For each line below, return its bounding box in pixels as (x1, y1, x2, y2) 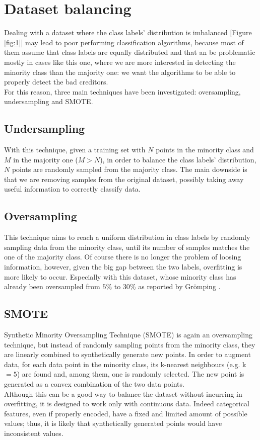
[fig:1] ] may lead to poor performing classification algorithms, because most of (4, 37, 244, 47)
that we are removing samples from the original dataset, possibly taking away (4, 173, 244, 184)
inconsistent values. (4, 427, 63, 438)
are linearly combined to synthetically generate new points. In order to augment (4, 349, 251, 360)
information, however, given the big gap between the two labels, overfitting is (4, 261, 242, 272)
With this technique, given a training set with (4, 144, 146, 155)
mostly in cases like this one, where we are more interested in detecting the (4, 56, 236, 67)
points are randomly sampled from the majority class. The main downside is (12, 164, 247, 174)
